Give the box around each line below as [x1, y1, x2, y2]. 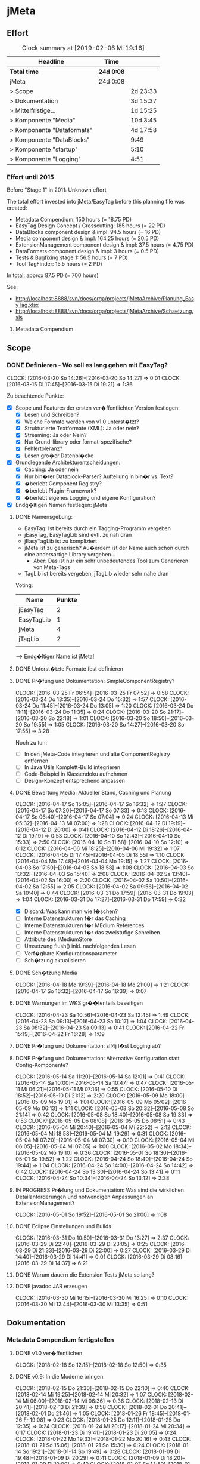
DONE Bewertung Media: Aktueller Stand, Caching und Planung [15, 789, 171, 796]
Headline [38, 58, 64, 66]
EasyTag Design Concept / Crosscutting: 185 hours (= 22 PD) [15, 222, 165, 229]
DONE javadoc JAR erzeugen [15, 1282, 87, 1290]
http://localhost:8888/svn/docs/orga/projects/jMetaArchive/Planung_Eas [15, 295, 194, 302]
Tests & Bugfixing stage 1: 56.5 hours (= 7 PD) [15, 254, 129, 261]
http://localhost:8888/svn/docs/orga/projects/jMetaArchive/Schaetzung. [15, 307, 194, 315]
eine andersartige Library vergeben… [24, 550, 116, 558]
